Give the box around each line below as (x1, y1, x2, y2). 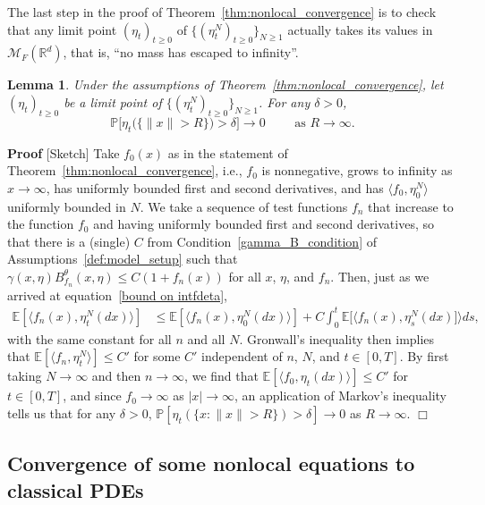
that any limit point (7, 20, 117, 38)
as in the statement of (167, 143, 288, 162)
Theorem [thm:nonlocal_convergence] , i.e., (7, 161, 242, 180)
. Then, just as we (330, 266, 430, 285)
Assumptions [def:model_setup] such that (7, 249, 238, 268)
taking (7, 366, 42, 385)
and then (91, 366, 141, 385)
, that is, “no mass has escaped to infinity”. (63, 43, 299, 62)
